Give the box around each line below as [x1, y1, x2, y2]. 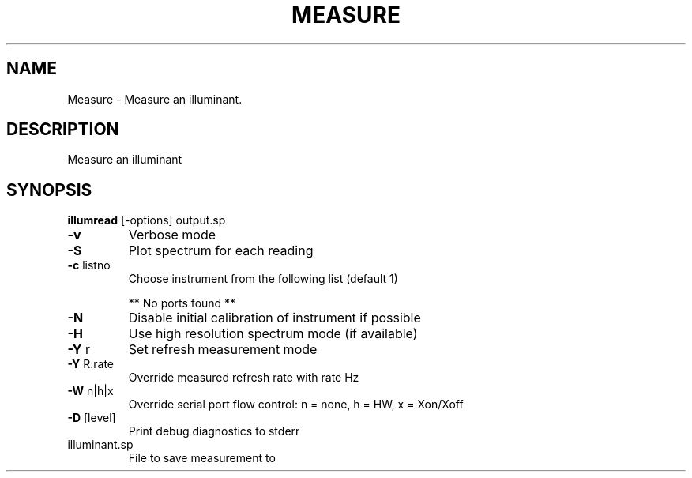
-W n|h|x [67, 384, 114, 398]
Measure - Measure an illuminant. [67, 92, 243, 106]
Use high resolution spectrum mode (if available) [128, 326, 418, 342]
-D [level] [67, 411, 116, 425]
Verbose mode [128, 227, 216, 243]
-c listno [67, 258, 111, 273]
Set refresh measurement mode [128, 341, 318, 358]
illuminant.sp [67, 438, 134, 452]
